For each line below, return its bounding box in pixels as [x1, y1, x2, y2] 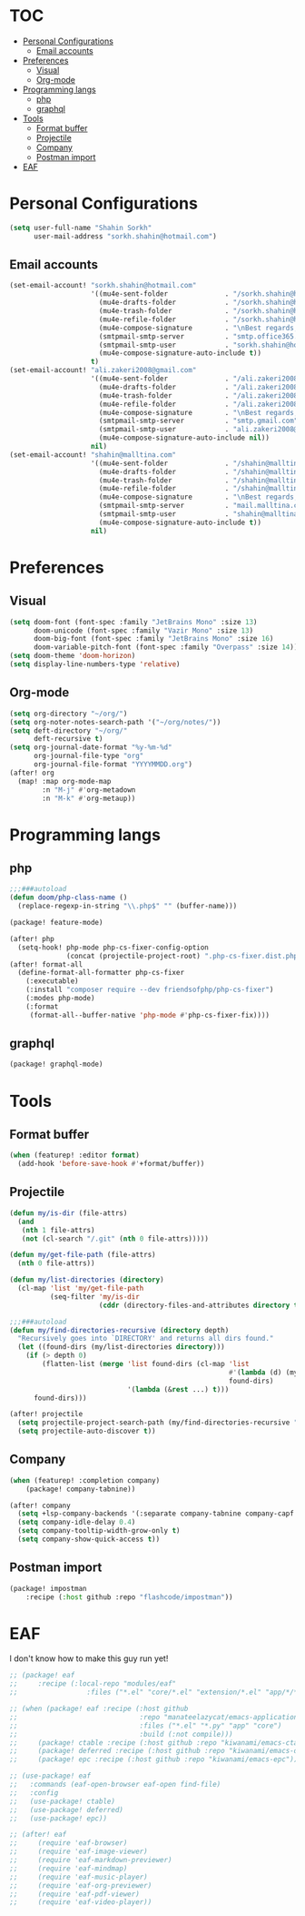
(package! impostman [9, 1584, 88, 1593]
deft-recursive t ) [33, 735, 103, 744]
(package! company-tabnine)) [25, 1485, 136, 1494]
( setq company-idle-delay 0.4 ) [17, 1517, 136, 1527]
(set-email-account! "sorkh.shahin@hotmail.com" [9, 281, 197, 290]
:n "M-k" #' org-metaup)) [42, 794, 136, 803]
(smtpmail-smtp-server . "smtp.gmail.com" [98, 416, 299, 426]
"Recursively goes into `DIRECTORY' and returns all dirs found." [17, 1334, 274, 1343]
